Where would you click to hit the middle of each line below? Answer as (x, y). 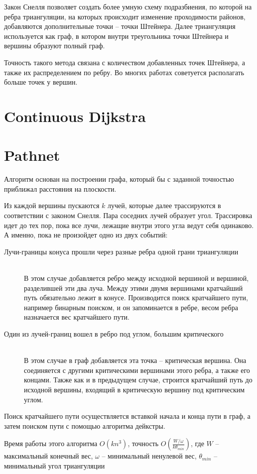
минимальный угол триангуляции (55, 465)
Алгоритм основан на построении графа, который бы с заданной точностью (119, 179)
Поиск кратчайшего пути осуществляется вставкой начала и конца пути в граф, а (127, 416)
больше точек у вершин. (41, 82)
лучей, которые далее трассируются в (164, 205)
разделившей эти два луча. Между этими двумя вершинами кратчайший (133, 288)
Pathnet (32, 155)
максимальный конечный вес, (49, 456)
